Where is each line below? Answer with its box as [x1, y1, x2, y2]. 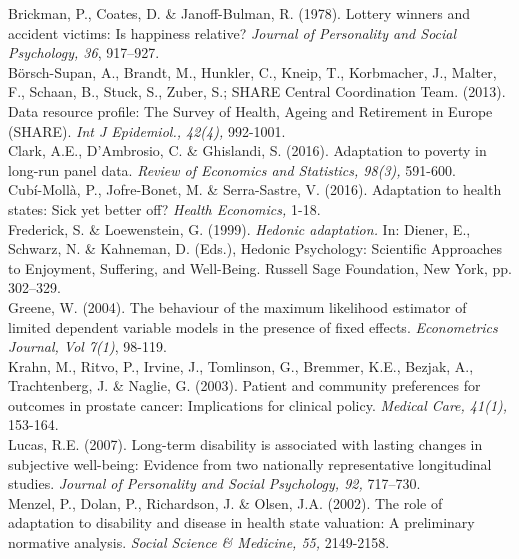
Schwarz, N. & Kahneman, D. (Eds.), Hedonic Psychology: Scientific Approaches [8, 238, 503, 259]
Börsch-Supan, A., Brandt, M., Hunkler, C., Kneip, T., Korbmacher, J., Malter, [8, 61, 497, 82]
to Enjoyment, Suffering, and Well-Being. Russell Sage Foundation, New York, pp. [8, 257, 512, 278]
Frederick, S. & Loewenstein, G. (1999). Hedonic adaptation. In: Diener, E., [8, 218, 471, 239]
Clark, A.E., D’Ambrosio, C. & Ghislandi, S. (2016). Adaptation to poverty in [8, 140, 487, 161]
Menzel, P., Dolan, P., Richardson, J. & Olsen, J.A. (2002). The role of [8, 492, 443, 513]
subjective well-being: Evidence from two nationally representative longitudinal [8, 453, 492, 474]
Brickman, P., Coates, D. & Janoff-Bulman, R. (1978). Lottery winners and [8, 3, 471, 23]
